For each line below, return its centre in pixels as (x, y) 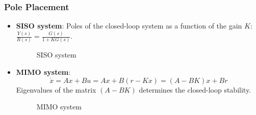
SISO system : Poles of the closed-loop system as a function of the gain (129, 26)
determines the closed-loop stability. (195, 89)
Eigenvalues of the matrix (56, 89)
